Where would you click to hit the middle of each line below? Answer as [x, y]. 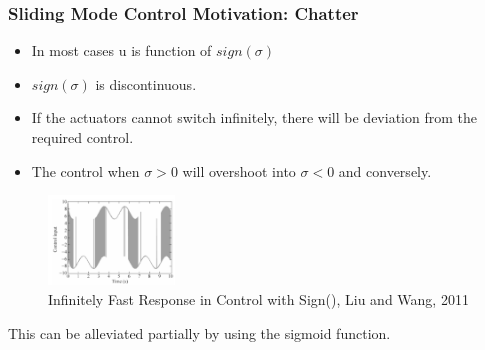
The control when [85, 170]
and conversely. [385, 170]
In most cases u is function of [121, 50]
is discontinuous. [146, 83]
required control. [82, 137]
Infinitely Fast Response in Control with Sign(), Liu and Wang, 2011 [258, 299]
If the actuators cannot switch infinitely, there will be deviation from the [254, 117]
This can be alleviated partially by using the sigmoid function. [199, 332]
